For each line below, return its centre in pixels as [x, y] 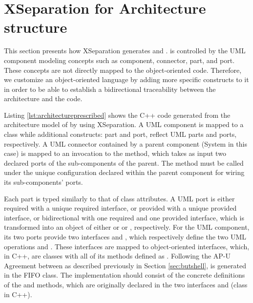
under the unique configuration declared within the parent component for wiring [124, 172]
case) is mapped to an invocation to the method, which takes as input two [115, 153]
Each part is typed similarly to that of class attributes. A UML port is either [119, 198]
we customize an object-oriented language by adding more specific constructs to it [126, 79]
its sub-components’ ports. [43, 182]
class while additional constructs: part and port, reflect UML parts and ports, [120, 134]
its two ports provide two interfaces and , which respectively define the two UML [125, 237]
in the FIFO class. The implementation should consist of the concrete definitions [125, 275]
